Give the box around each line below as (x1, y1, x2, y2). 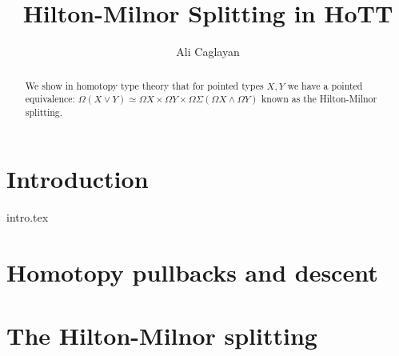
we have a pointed (287, 78, 363, 92)
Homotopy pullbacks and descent (6, 256, 378, 289)
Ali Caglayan (176, 43, 240, 60)
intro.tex (6, 209, 49, 226)
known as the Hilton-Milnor (261, 92, 377, 106)
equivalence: (25, 92, 75, 106)
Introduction (6, 162, 149, 195)
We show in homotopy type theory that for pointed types (25, 78, 264, 92)
